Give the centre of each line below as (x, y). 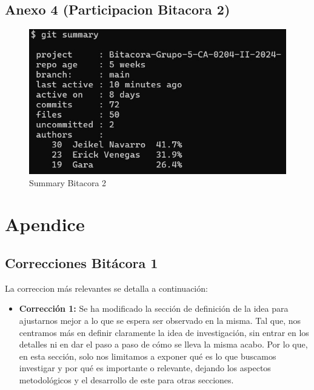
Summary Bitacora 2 (68, 182)
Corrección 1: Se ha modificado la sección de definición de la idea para (154, 308)
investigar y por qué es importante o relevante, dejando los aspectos (145, 368)
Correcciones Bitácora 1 (82, 263)
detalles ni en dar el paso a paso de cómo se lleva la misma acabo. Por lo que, (163, 344)
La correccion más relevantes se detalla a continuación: (106, 288)
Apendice (45, 224)
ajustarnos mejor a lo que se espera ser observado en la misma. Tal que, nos (160, 321)
